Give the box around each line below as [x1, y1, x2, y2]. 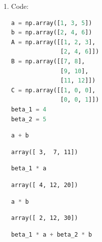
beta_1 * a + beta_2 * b [11, 231, 92, 238]
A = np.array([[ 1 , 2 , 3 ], [11, 38, 96, 46]
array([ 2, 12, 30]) [11, 215, 78, 222]
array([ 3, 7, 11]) [11, 148, 78, 156]
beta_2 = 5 [11, 115, 47, 123]
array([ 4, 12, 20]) [11, 181, 78, 188]
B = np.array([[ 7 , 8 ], [11, 57, 85, 65]
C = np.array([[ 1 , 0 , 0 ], [11, 86, 96, 94]
